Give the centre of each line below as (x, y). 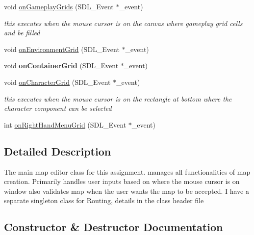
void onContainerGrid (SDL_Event (61, 65)
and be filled (22, 33)
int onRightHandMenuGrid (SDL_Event (65, 124)
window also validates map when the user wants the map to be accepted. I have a (127, 191)
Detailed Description (58, 151)
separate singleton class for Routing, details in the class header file (104, 200)
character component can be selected (58, 108)
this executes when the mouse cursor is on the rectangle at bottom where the (118, 98)
